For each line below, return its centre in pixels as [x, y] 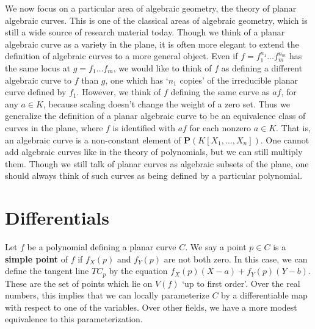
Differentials [57, 218]
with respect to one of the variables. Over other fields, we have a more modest [151, 307]
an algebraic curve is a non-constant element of [93, 139]
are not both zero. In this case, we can [236, 258]
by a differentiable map [264, 295]
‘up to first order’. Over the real [241, 283]
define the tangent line [47, 271]
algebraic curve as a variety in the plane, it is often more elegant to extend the [152, 44]
